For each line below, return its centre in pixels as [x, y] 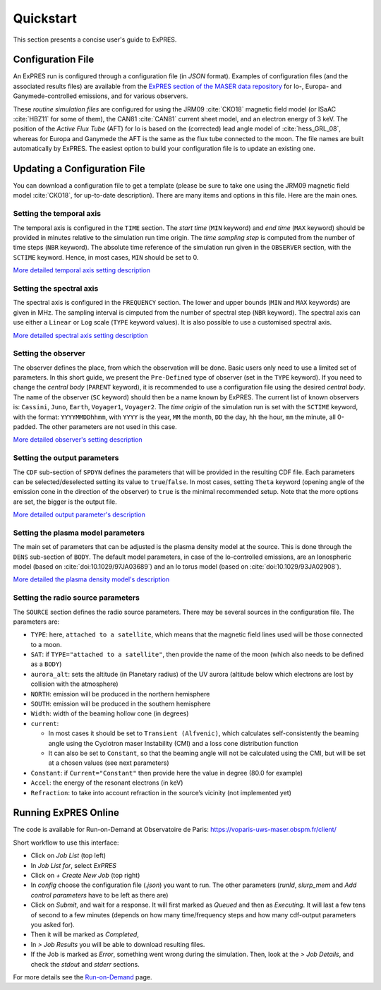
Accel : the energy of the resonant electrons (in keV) [107, 783]
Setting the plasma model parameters [79, 533]
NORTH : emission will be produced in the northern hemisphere [120, 694]
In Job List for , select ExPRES [73, 865]
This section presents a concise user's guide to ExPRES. [95, 40]
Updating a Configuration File [79, 169]
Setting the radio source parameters [77, 598]
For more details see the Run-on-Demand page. [83, 977]
